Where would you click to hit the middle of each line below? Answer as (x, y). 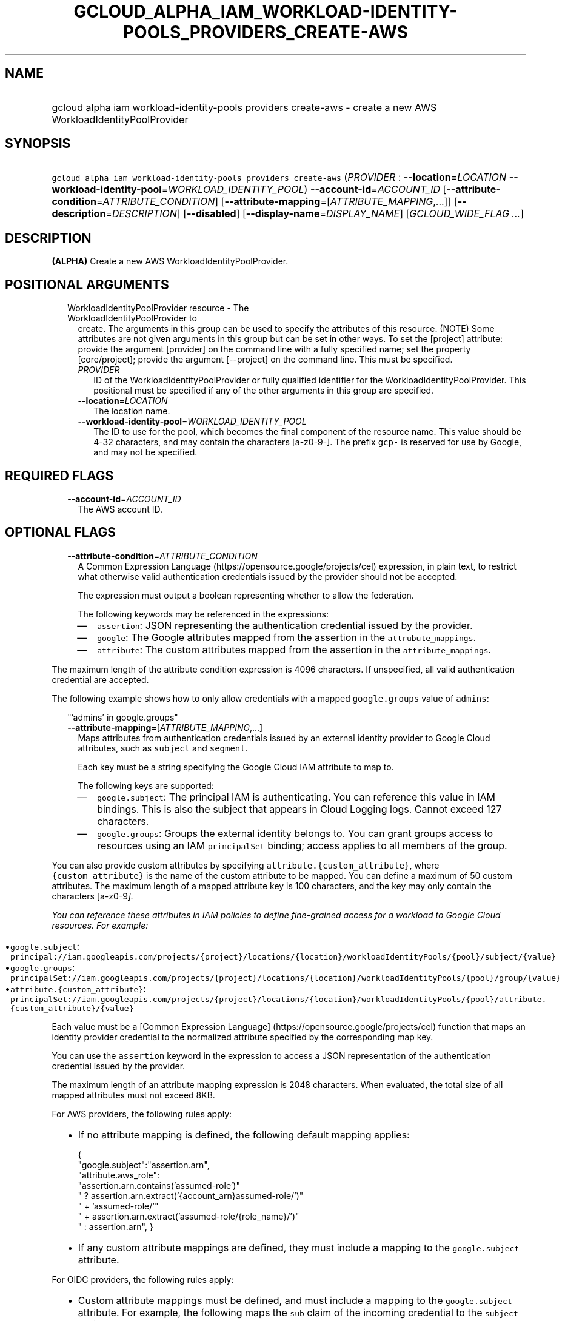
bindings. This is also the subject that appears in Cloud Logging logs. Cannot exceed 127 (299, 809)
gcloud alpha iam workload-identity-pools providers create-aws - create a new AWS (244, 107)
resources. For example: (100, 925)
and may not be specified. (145, 452)
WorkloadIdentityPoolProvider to (132, 318)
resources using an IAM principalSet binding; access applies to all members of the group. (302, 845)
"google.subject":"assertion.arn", (144, 1165)
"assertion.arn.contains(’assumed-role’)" (159, 1185)
